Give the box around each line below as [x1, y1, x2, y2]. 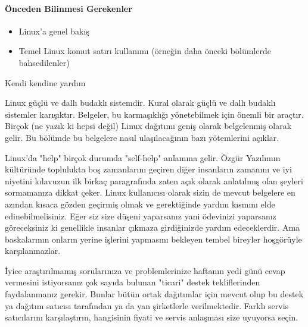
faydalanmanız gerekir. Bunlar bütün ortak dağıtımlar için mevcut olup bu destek [5, 288, 304, 300]
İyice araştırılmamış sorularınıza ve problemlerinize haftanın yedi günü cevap [5, 264, 285, 276]
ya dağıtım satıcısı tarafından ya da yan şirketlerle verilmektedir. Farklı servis [5, 299, 289, 312]
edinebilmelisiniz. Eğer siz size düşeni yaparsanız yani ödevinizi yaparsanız [5, 209, 276, 222]
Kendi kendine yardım [5, 76, 86, 89]
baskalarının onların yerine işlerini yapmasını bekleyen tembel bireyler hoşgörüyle [5, 232, 302, 245]
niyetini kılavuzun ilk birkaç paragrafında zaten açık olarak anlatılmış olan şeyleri [5, 174, 303, 187]
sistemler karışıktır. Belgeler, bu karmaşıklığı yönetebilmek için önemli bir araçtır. [5, 108, 304, 120]
